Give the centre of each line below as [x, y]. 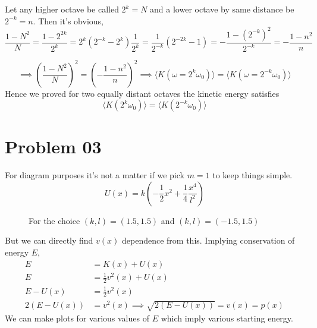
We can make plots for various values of [77, 318]
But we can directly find [49, 240]
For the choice [54, 220]
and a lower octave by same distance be [222, 9]
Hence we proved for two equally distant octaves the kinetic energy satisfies [142, 93]
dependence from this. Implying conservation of [208, 240]
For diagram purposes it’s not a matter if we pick [95, 175]
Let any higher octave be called [62, 9]
